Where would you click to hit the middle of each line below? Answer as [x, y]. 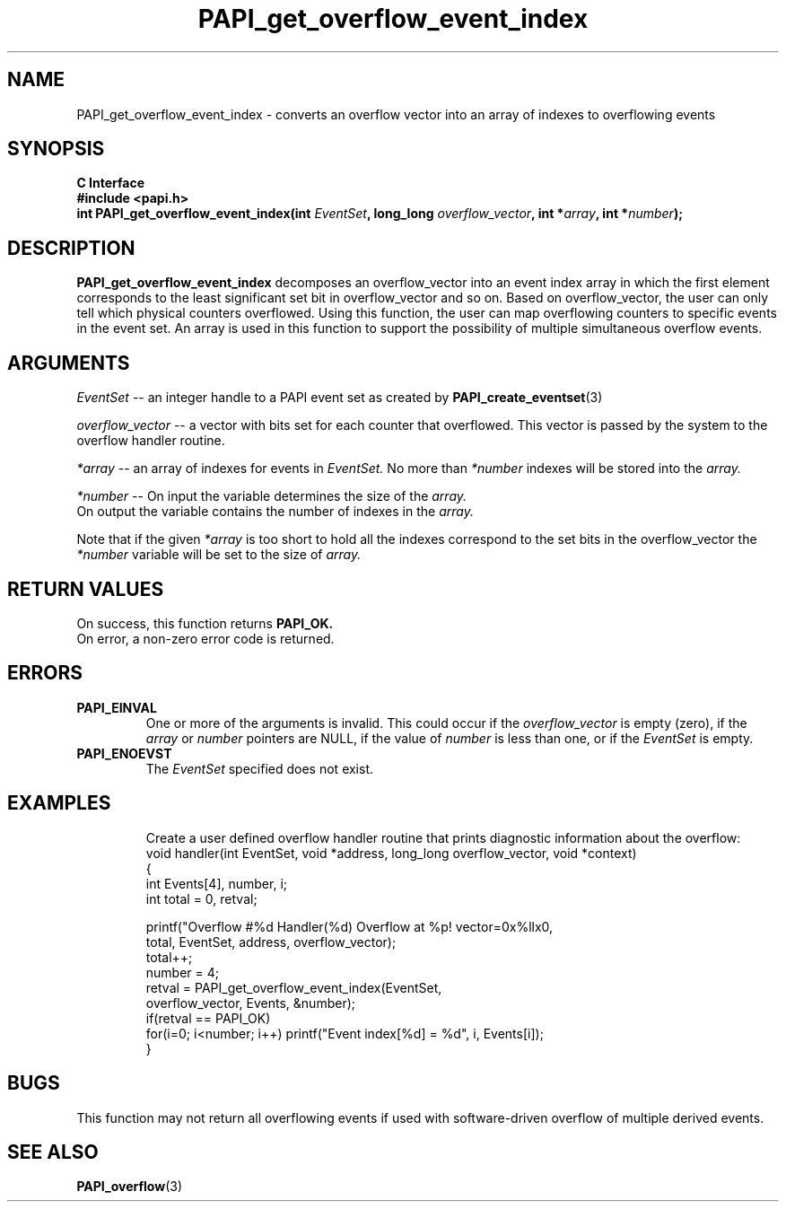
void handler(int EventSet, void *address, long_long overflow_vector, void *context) [391, 853]
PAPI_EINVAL [117, 707]
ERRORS [45, 673]
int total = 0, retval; [201, 898]
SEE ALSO [53, 1152]
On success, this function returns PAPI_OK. [205, 623]
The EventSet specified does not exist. [260, 768]
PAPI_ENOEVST [124, 753]
